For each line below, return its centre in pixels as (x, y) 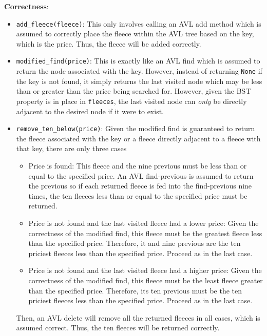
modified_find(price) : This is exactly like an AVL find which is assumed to (138, 61)
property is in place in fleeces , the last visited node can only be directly (131, 101)
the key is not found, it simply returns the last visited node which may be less (139, 81)
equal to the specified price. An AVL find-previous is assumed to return (141, 175)
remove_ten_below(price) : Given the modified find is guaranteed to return (136, 128)
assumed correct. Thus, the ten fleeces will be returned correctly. (118, 328)
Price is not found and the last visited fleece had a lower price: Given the (144, 223)
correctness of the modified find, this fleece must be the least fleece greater (146, 280)
